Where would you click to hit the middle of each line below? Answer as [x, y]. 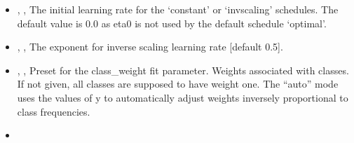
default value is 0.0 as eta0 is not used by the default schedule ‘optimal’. [172, 23]
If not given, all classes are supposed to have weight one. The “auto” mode [178, 84]
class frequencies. [54, 111]
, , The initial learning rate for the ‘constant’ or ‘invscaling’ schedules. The [178, 9]
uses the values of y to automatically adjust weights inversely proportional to [183, 97]
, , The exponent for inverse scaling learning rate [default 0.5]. [150, 47]
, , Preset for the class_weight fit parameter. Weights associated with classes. [183, 70]
